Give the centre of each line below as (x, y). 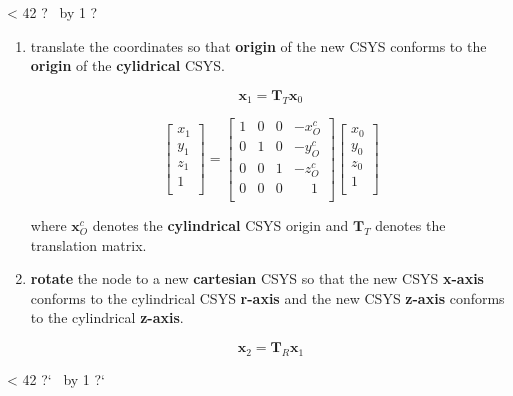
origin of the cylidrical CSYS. (127, 65)
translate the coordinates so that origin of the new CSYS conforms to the (258, 45)
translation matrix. (88, 244)
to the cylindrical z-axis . (107, 317)
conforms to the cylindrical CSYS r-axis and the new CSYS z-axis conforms (267, 297)
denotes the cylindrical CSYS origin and (220, 225)
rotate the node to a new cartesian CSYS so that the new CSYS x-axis (257, 278)
